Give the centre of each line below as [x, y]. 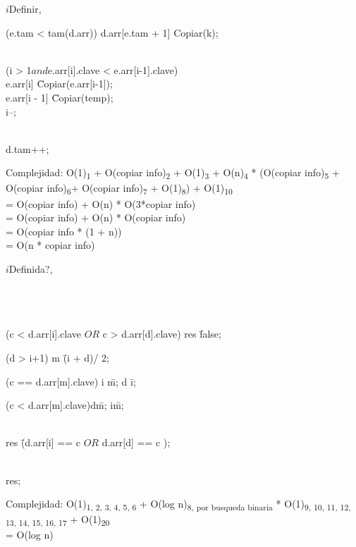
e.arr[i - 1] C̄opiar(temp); [60, 97]
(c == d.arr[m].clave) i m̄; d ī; [71, 381]
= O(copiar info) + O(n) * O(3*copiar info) [101, 203]
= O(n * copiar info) [50, 245]
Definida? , [31, 268]
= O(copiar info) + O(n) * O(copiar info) [96, 217]
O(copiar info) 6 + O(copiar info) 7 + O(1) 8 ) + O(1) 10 [119, 189]
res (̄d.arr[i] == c [43, 442]
